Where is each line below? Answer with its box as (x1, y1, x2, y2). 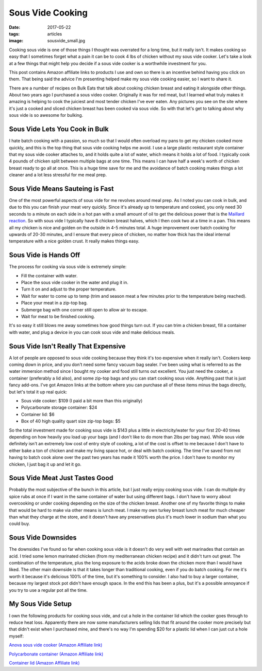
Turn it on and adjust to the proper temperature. (21, 286, 116, 292)
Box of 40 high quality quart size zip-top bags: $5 (21, 418, 121, 424)
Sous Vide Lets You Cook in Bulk (9, 125, 109, 133)
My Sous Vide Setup (9, 600, 72, 608)
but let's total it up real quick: (9, 389, 67, 395)
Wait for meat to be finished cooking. (21, 313, 95, 319)
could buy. (9, 521, 30, 526)
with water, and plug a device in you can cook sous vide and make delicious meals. (9, 329, 176, 335)
